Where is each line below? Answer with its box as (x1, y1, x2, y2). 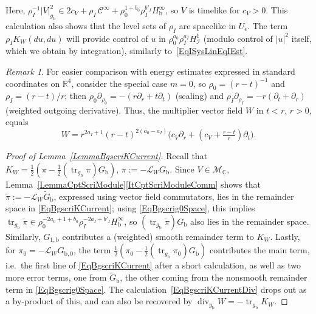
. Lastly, (270, 230, 300, 242)
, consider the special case (71, 77, 168, 89)
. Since (170, 162, 194, 175)
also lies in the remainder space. (190, 214, 309, 227)
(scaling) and (175, 89, 224, 102)
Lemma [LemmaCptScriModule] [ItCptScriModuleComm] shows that (5, 177, 261, 190)
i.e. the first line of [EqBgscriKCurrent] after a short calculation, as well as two (5, 259, 301, 271)
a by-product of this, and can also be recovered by (5, 295, 193, 307)
